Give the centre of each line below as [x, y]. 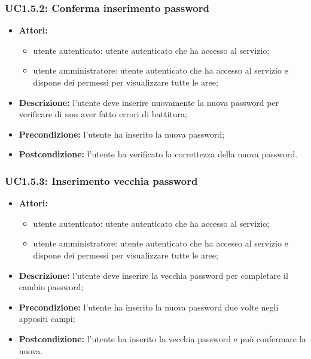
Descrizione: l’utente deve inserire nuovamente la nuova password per [149, 102]
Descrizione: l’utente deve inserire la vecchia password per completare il [153, 275]
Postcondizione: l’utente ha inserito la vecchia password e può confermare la [162, 338]
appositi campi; [47, 319]
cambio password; [51, 287]
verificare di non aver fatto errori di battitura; [103, 114]
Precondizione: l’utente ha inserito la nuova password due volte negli [149, 307]
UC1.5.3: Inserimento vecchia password [101, 180]
